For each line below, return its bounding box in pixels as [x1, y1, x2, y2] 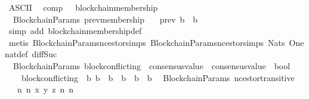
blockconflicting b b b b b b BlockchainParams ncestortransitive [21, 71, 295, 83]
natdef [5, 48, 28, 60]
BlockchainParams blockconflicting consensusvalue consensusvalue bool [13, 59, 291, 72]
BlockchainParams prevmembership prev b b [13, 13, 198, 25]
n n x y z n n [17, 83, 74, 95]
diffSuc [32, 48, 57, 60]
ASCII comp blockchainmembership [8, 1, 158, 13]
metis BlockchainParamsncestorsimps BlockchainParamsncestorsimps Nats [8, 36, 285, 48]
